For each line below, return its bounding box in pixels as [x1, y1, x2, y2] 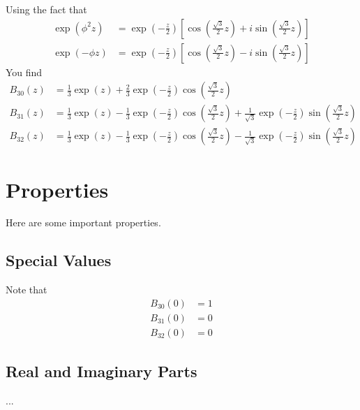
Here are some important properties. [6, 215, 161, 230]
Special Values [6, 249, 112, 271]
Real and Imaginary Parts [6, 360, 197, 382]
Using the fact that [6, 2, 87, 16]
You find [6, 64, 43, 79]
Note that [6, 282, 47, 297]
